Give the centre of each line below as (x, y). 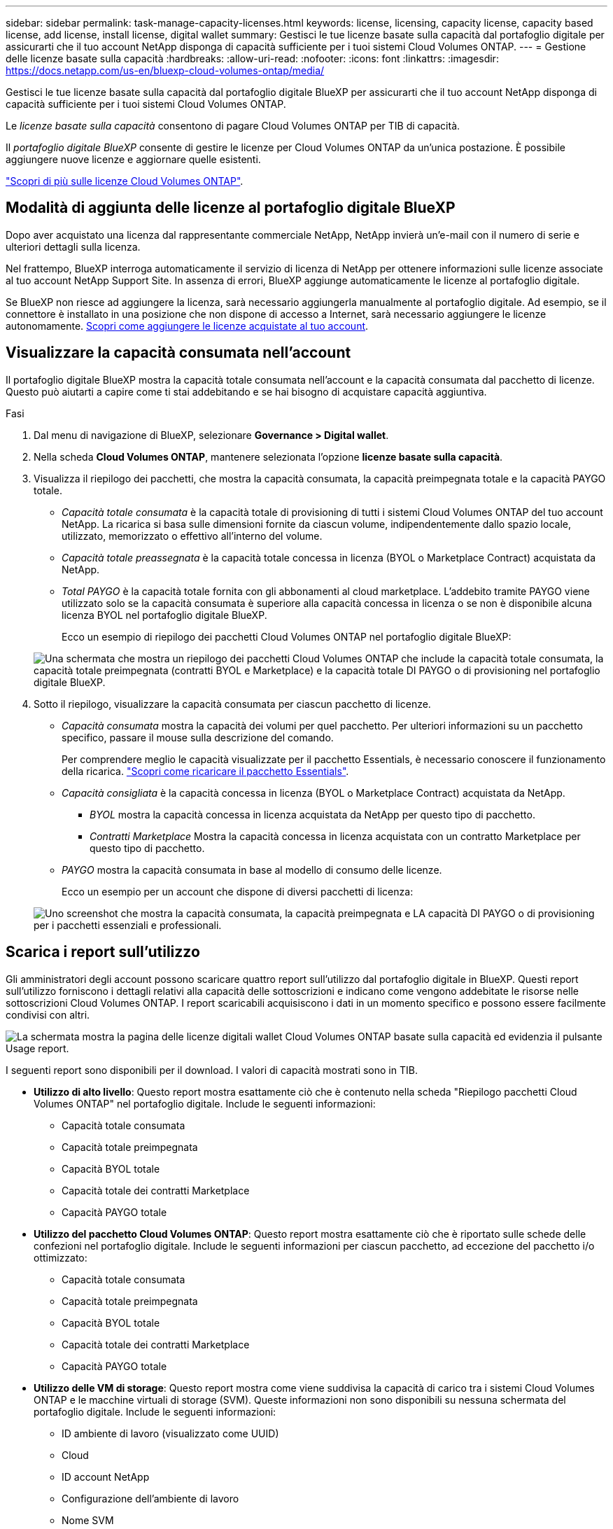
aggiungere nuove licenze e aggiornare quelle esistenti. (133, 159)
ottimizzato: (61, 1257)
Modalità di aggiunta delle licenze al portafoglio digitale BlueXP (231, 208)
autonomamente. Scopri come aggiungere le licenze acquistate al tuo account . (187, 326)
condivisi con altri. (48, 1014)
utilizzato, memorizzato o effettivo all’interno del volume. (192, 536)
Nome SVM (88, 1520)
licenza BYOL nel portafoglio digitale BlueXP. (164, 615)
